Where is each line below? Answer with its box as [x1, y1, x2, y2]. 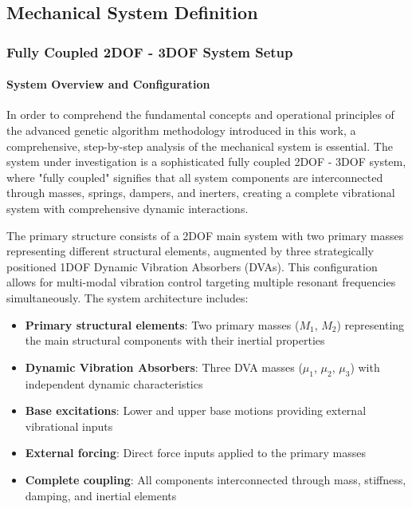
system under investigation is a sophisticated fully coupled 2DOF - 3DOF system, [6, 153, 406, 170]
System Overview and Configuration [6, 76, 210, 93]
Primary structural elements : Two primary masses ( [25, 316, 300, 333]
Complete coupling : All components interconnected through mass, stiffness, [25, 471, 406, 487]
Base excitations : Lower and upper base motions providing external [25, 402, 367, 419]
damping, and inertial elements [25, 487, 177, 503]
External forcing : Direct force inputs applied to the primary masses [25, 444, 366, 461]
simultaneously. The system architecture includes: [6, 289, 249, 306]
